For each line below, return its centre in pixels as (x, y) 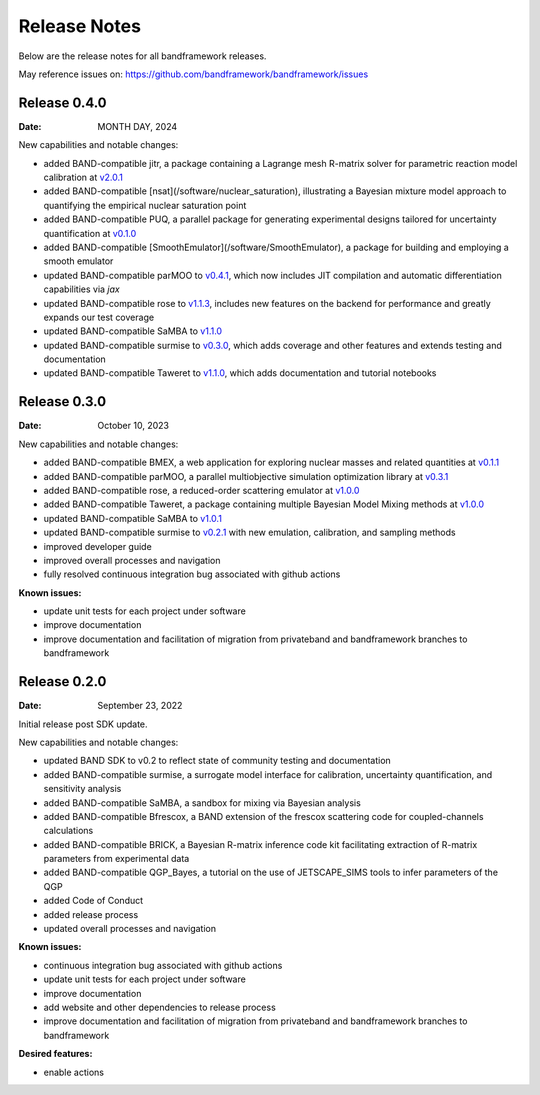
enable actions (74, 1072)
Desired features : (55, 1054)
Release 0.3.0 (62, 401)
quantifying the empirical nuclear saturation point (145, 205)
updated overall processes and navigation (130, 929)
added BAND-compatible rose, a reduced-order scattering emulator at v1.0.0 (201, 490)
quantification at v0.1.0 (90, 233)
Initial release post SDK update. (83, 724)
